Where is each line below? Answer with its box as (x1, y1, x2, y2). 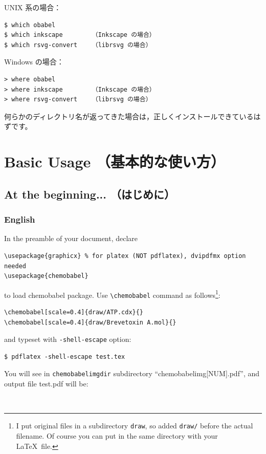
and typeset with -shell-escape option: (4, 334, 131, 344)
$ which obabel (4, 21, 56, 29)
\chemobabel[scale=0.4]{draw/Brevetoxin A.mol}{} (4, 318, 176, 326)
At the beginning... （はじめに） (4, 186, 175, 202)
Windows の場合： (4, 56, 64, 67)
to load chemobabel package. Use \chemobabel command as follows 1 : (4, 288, 220, 300)
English (4, 213, 35, 226)
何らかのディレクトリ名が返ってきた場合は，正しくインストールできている (4, 111, 254, 121)
